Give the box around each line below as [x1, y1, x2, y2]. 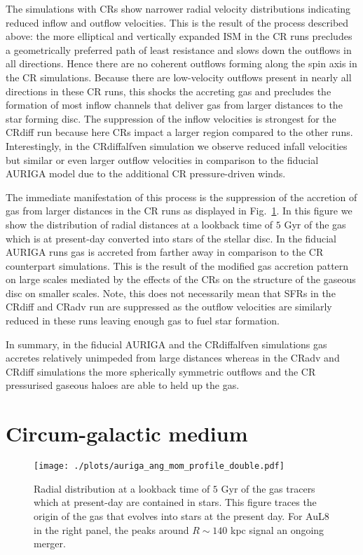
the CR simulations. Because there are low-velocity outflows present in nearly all [6, 69, 352, 84]
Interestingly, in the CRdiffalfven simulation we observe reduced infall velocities [6, 138, 348, 153]
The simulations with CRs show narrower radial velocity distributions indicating [6, 1, 351, 15]
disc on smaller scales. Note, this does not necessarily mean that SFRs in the [6, 285, 336, 300]
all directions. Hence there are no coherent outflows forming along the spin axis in [6, 56, 357, 71]
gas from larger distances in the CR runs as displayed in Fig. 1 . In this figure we [6, 203, 352, 218]
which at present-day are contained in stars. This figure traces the [34, 495, 317, 509]
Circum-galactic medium [6, 419, 248, 448]
